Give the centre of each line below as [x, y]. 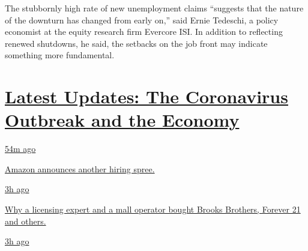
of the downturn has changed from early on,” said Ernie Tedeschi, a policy [142, 20]
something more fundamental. [60, 55]
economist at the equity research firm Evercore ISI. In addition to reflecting [144, 32]
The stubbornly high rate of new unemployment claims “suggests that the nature [154, 8]
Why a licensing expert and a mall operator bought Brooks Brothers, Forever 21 [153, 209]
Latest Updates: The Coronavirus [146, 96]
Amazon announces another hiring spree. [80, 168]
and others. [26, 221]
